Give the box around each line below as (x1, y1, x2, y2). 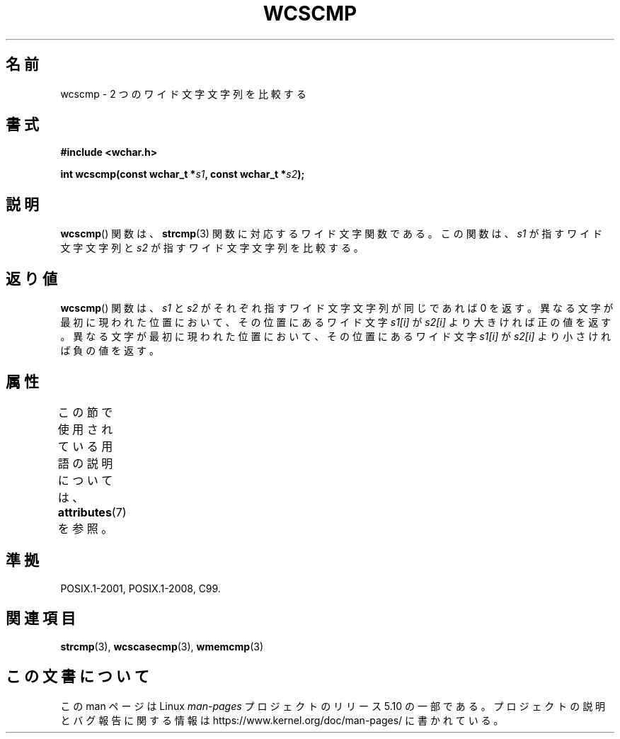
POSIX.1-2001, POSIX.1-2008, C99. (60, 582, 221, 594)
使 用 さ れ (57, 422, 113, 436)
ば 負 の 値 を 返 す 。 (60, 344, 159, 357)
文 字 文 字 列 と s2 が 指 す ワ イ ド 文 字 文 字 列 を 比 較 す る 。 (60, 242, 364, 254)
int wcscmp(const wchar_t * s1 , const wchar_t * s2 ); (60, 168, 305, 181)
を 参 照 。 (57, 521, 113, 536)
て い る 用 (57, 439, 113, 453)
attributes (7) (57, 504, 127, 519)
